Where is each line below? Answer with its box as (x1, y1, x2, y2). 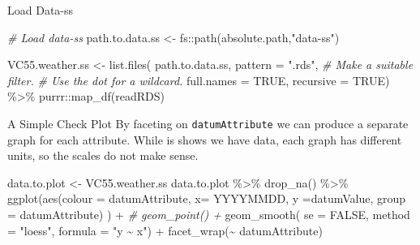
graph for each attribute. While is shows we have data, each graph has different (7, 131, 402, 148)
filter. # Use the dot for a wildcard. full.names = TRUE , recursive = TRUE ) (7, 71, 390, 88)
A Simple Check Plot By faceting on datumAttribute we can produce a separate (7, 114, 409, 131)
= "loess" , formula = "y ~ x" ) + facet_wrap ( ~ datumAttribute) (7, 221, 323, 239)
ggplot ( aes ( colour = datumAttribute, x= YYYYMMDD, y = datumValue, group (7, 190, 406, 207)
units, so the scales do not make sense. (7, 147, 199, 164)
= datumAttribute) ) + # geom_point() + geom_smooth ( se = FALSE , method (7, 206, 410, 222)
